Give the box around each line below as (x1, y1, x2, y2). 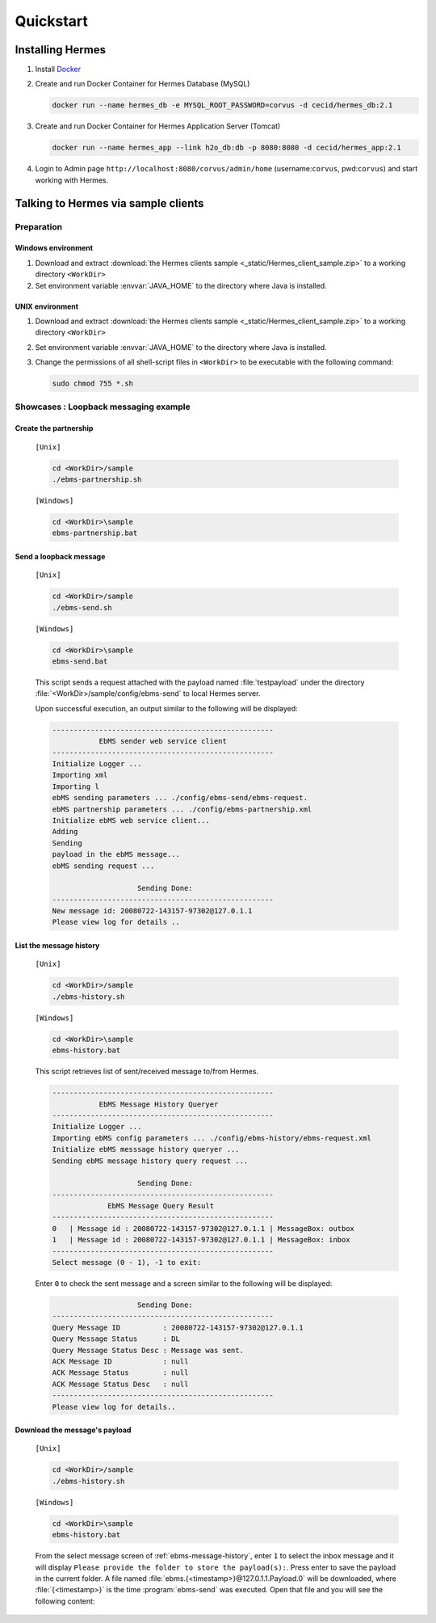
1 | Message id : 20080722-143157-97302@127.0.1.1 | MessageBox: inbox (52, 1235, 350, 1245)
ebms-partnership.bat (52, 529, 138, 537)
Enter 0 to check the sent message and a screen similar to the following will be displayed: (35, 1279, 333, 1288)
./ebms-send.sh (52, 603, 112, 612)
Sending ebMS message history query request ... (52, 1156, 249, 1166)
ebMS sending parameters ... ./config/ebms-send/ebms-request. (52, 793, 308, 803)
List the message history (15, 941, 100, 951)
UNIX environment (15, 301, 79, 311)
